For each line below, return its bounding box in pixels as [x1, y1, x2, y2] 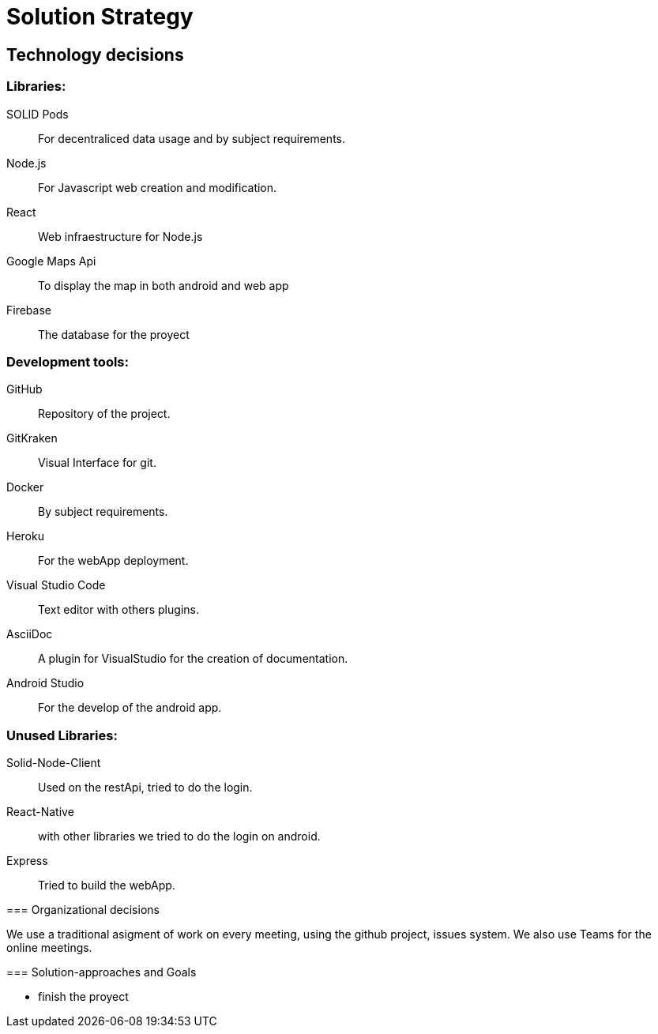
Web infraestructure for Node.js [38, 229, 203, 243]
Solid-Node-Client [6, 756, 101, 770]
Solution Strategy [6, 3, 194, 30]
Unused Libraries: [6, 727, 118, 743]
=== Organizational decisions [6, 903, 160, 917]
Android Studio [6, 676, 85, 690]
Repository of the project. [38, 407, 171, 421]
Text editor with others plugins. [38, 603, 199, 617]
